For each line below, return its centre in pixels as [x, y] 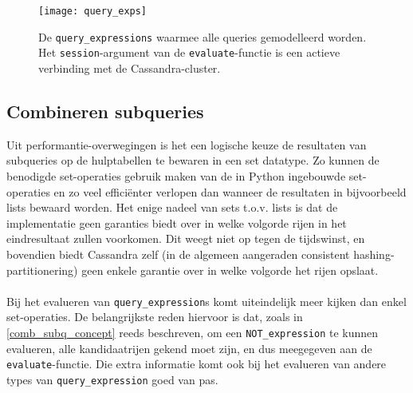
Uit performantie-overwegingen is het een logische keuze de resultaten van [187, 144]
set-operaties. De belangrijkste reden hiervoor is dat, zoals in [155, 317]
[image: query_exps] [93, 11]
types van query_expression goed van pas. [112, 379]
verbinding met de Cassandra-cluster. [130, 67]
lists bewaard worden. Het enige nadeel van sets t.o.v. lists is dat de [172, 207]
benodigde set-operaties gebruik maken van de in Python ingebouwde [176, 175]
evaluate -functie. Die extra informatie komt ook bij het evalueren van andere [197, 364]
